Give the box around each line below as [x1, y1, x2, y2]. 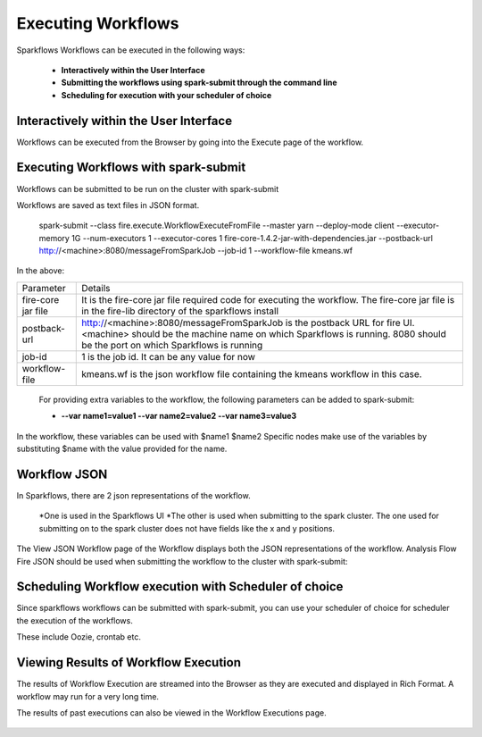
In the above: [16, 265, 65, 276]
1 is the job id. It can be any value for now [81, 350, 256, 363]
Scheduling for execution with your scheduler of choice [61, 89, 272, 100]
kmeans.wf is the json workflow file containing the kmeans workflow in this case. [81, 367, 423, 380]
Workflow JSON [16, 466, 108, 482]
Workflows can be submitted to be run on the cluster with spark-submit [16, 183, 279, 194]
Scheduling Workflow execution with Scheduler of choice [16, 579, 344, 594]
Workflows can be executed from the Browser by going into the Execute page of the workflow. [16, 137, 364, 147]
